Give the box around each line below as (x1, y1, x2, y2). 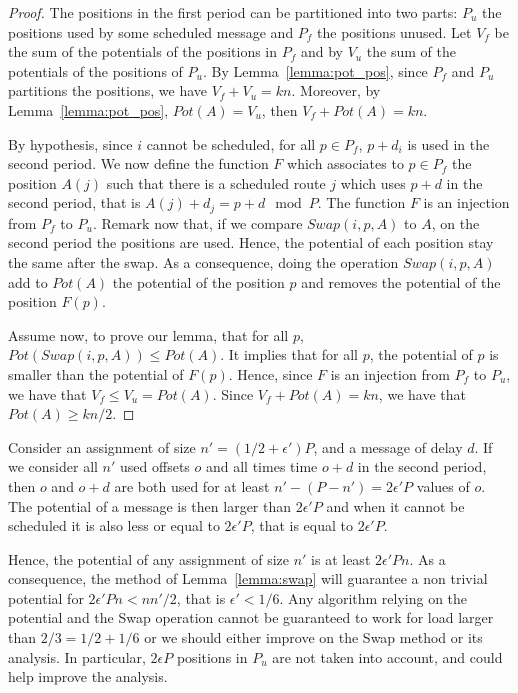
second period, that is (8, 192, 141, 213)
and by (300, 41, 343, 62)
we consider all (8, 456, 98, 477)
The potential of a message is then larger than (8, 495, 292, 516)
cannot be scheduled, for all (146, 133, 316, 154)
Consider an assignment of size (8, 436, 196, 457)
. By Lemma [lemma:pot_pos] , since (202, 60, 428, 81)
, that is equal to (250, 515, 354, 536)
